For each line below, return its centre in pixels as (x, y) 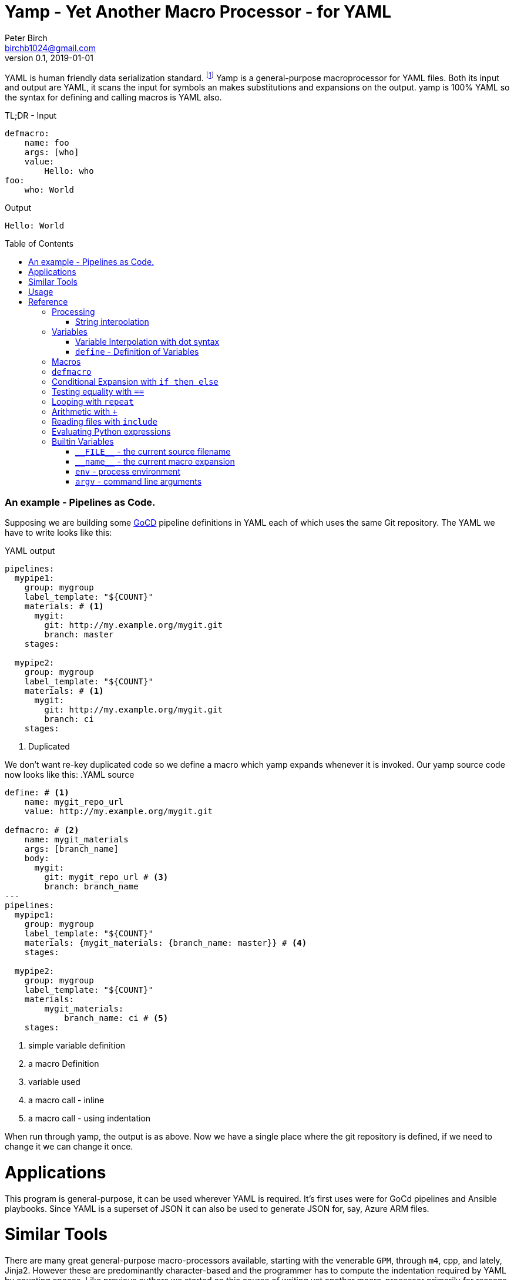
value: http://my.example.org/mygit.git (119, 812)
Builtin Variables (83, 442)
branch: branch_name (91, 887)
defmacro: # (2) (42, 830)
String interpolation (112, 322)
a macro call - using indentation (90, 1118)
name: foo (47, 143)
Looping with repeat (93, 402)
